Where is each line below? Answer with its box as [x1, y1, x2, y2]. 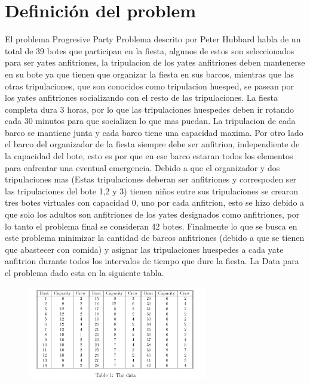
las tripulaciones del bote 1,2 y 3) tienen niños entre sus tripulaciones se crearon [5, 184, 299, 197]
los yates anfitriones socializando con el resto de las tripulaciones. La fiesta [5, 91, 278, 104]
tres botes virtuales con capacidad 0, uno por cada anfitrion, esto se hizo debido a [5, 196, 305, 209]
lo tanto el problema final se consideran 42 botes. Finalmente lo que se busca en [5, 219, 297, 232]
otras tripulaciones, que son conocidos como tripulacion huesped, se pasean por [5, 79, 294, 92]
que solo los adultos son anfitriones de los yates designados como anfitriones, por [5, 208, 300, 221]
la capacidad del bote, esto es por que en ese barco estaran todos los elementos [5, 150, 293, 162]
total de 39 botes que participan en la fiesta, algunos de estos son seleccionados [5, 44, 294, 57]
